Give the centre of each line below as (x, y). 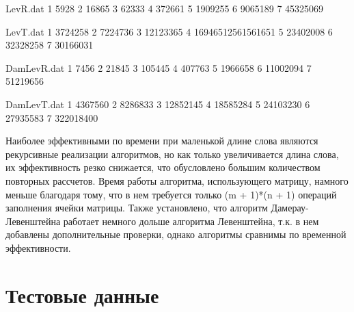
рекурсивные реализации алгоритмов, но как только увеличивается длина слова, (172, 154)
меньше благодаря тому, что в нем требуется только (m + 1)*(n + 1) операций (171, 194)
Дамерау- (290, 208)
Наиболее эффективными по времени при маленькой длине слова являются (162, 141)
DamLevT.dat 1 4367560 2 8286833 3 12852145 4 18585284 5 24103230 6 (158, 104)
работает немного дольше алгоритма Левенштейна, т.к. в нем (191, 221)
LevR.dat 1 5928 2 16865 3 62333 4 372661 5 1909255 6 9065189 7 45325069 (165, 8)
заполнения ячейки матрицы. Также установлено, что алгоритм (137, 208)
